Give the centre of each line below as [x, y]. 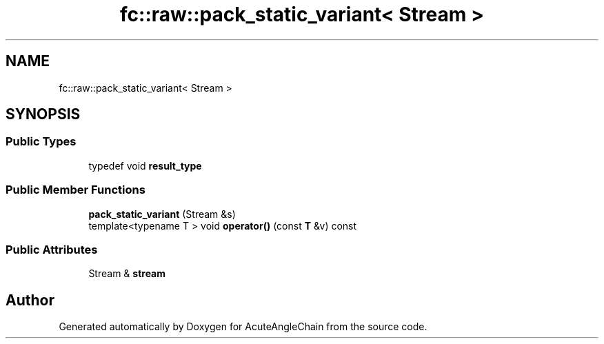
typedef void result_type [145, 165]
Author [30, 300]
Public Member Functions [75, 190]
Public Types [41, 142]
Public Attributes [52, 249]
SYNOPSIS [43, 114]
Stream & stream [127, 274]
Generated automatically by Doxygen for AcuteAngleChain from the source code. [243, 327]
